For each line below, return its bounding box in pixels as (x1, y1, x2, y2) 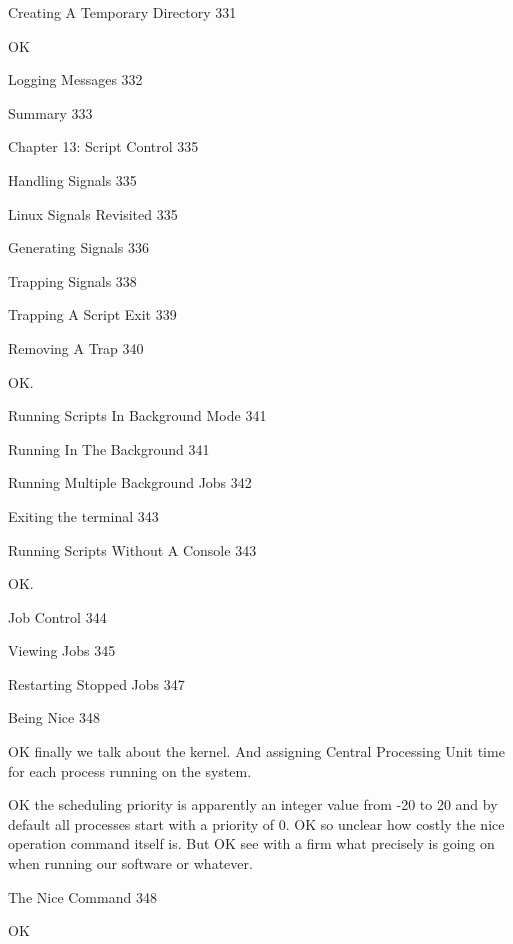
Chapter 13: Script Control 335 (8, 136, 199, 157)
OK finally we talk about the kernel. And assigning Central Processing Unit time (8, 741, 505, 762)
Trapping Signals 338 (8, 270, 137, 291)
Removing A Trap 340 (8, 337, 144, 358)
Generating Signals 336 (8, 237, 150, 258)
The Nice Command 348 (8, 886, 157, 907)
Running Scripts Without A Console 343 (8, 539, 257, 560)
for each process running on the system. (8, 760, 252, 781)
